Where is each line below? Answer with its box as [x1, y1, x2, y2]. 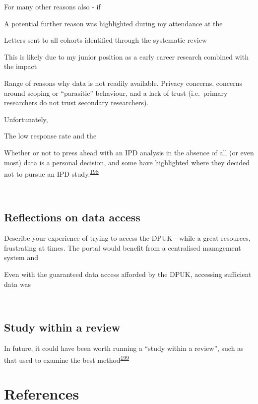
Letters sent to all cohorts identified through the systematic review [4, 35, 207, 45]
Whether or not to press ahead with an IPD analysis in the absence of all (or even [4, 147, 254, 157]
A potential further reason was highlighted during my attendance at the [4, 18, 223, 28]
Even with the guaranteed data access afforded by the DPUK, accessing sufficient [4, 269, 252, 279]
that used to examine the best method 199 [4, 353, 129, 365]
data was [4, 278, 31, 289]
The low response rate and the [4, 131, 97, 141]
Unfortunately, [4, 114, 48, 124]
